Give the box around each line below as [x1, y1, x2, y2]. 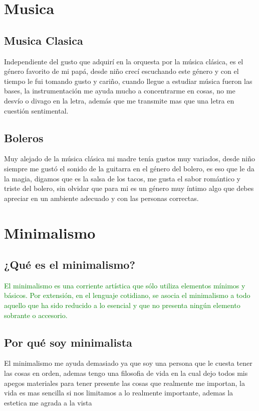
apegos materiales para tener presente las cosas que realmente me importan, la [4, 377, 245, 388]
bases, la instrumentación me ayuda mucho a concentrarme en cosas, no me [4, 85, 235, 96]
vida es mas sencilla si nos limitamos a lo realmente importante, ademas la [4, 387, 233, 398]
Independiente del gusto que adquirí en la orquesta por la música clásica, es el [4, 56, 243, 66]
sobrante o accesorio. [4, 310, 68, 320]
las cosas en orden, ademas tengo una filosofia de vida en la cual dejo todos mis [4, 368, 248, 378]
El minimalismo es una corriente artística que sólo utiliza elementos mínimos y [4, 280, 245, 290]
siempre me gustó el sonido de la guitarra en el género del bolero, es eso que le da [4, 163, 254, 173]
